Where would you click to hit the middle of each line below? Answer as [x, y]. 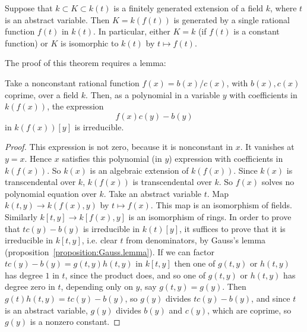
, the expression [75, 106]
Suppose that [29, 8]
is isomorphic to [90, 43]
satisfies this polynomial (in [112, 158]
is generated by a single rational [232, 19]
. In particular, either [132, 31]
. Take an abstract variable [153, 193]
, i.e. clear [99, 240]
